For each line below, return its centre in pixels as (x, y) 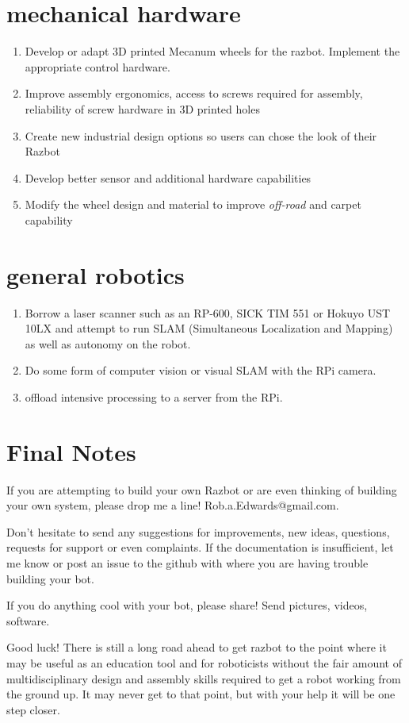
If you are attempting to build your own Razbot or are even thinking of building (202, 489)
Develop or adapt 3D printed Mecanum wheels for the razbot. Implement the (212, 51)
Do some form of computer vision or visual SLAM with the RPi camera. (201, 370)
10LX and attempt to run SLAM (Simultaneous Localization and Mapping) (209, 328)
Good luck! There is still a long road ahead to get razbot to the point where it (197, 647)
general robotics (96, 274)
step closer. (33, 709)
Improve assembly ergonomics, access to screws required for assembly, (194, 93)
